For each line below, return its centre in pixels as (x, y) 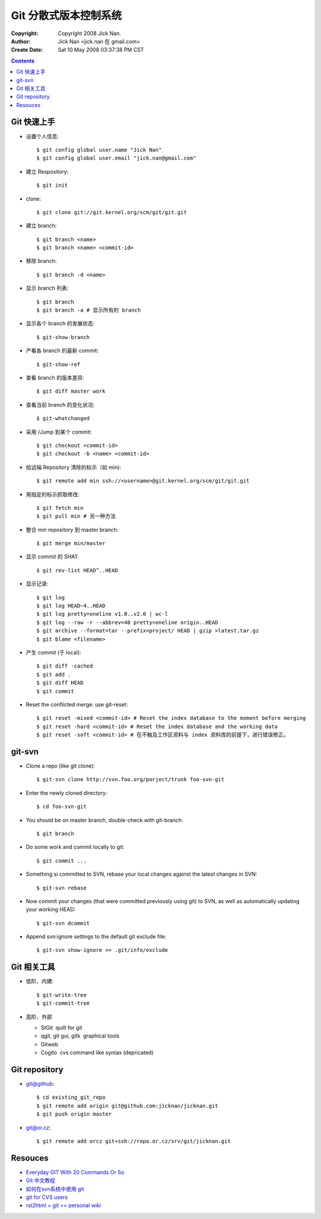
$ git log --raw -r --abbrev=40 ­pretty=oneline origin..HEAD (127, 622)
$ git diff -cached (65, 666)
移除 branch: (41, 261)
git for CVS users (47, 1197)
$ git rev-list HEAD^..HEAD (77, 570)
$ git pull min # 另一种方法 (76, 516)
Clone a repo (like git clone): (60, 766)
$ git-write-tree (62, 995)
